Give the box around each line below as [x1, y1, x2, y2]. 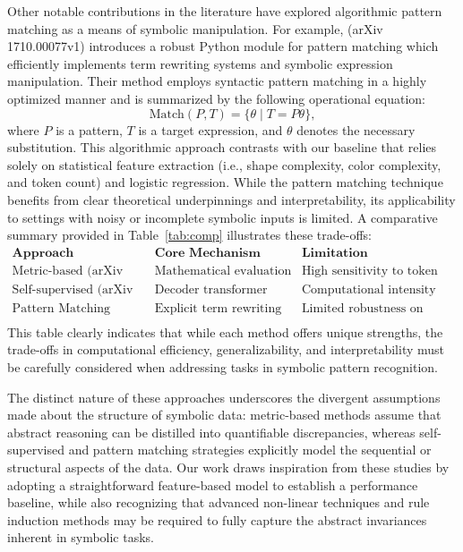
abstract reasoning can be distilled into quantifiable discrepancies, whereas [7, 422, 416, 441]
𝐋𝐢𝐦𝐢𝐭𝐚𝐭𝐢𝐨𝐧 [301, 246, 368, 259]
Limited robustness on [301, 301, 424, 315]
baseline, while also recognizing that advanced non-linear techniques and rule [7, 493, 430, 512]
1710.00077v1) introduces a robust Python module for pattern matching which [7, 37, 439, 55]
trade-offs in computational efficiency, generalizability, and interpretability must [7, 340, 445, 359]
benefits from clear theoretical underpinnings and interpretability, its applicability [7, 190, 456, 208]
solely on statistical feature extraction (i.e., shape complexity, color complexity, [7, 155, 442, 174]
